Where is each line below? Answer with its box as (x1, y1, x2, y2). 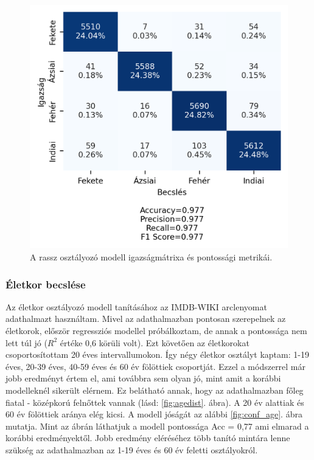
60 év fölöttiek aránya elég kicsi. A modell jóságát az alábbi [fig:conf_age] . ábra (5, 408, 302, 420)
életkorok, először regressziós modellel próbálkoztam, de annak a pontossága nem (5, 324, 307, 336)
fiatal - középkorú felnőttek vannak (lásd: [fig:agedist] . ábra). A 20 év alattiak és (5, 396, 304, 408)
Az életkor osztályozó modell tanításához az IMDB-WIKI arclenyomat (5, 300, 267, 313)
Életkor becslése (5, 276, 86, 291)
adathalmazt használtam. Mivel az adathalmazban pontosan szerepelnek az (5, 312, 286, 325)
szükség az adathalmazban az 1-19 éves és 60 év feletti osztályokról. (5, 443, 258, 456)
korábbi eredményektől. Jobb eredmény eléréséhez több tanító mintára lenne (5, 431, 290, 444)
